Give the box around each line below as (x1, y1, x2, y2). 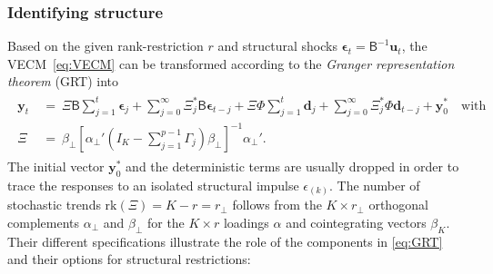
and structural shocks (217, 36, 337, 55)
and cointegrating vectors (286, 212, 427, 231)
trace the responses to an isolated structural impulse (7, 175, 299, 194)
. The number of (329, 175, 420, 194)
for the (146, 212, 185, 231)
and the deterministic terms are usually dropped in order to (126, 156, 459, 175)
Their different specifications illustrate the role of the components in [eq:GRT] (7, 231, 443, 250)
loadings (223, 212, 269, 231)
